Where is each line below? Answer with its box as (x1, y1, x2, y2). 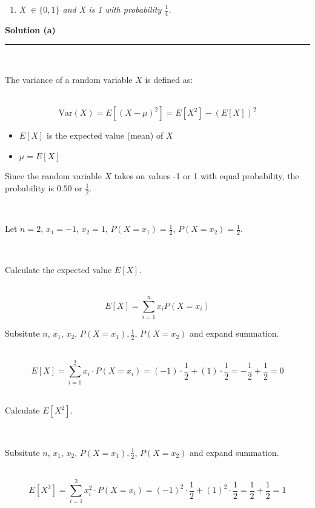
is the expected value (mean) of (47, 129, 164, 142)
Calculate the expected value (5, 263, 112, 275)
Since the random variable (5, 170, 102, 182)
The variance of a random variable (5, 73, 133, 86)
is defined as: (145, 73, 193, 86)
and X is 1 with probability (62, 3, 162, 15)
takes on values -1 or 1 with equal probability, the (114, 170, 299, 182)
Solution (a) (5, 23, 56, 36)
